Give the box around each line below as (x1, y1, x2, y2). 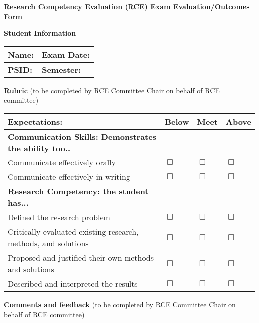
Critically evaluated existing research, (8, 225, 139, 237)
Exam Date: (42, 48, 90, 60)
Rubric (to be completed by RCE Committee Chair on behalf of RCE (4, 85, 220, 95)
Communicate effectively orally (8, 156, 116, 168)
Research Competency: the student (8, 185, 149, 197)
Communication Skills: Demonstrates (8, 130, 156, 142)
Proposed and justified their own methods (8, 251, 154, 263)
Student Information (4, 28, 76, 38)
